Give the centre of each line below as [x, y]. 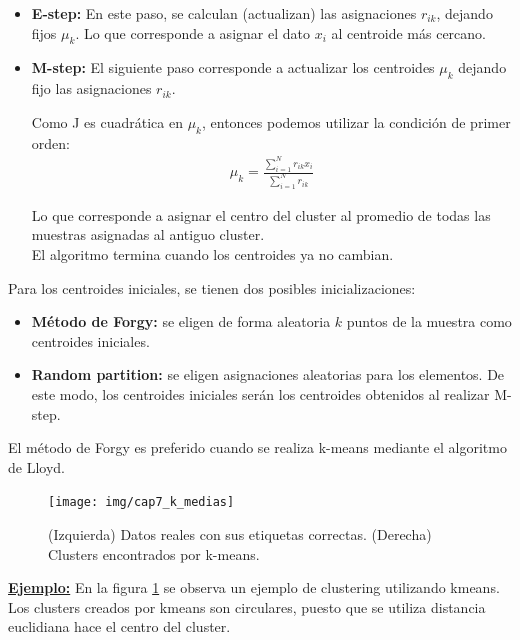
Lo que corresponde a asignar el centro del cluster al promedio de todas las [261, 214]
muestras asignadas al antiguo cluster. [148, 234]
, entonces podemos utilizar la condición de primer [356, 121]
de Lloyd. [36, 466]
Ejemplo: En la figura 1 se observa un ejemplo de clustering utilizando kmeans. [254, 587]
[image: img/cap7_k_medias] [141, 502]
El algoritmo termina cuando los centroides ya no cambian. [212, 254]
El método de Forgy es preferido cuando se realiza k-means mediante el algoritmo [257, 447]
